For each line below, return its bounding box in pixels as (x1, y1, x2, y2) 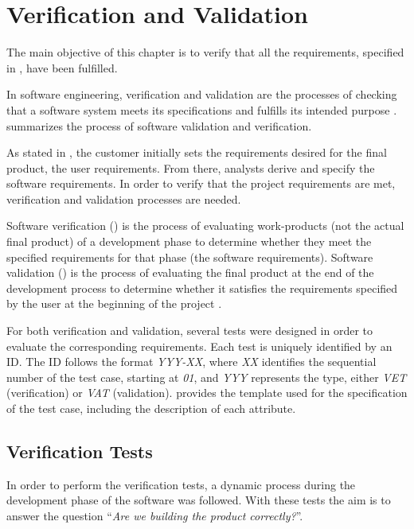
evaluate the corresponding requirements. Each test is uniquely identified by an (6, 337, 393, 354)
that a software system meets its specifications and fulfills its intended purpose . (6, 101, 397, 118)
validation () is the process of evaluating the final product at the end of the (6, 264, 374, 281)
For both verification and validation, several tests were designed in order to (6, 322, 373, 339)
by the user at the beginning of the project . (6, 295, 222, 312)
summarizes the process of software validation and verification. (6, 117, 312, 134)
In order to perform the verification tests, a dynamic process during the (6, 476, 356, 492)
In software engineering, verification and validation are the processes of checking (6, 86, 397, 103)
